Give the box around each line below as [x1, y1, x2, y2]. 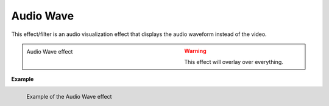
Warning [184, 47, 207, 54]
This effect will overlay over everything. [184, 58, 283, 66]
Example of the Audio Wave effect [26, 93, 112, 100]
